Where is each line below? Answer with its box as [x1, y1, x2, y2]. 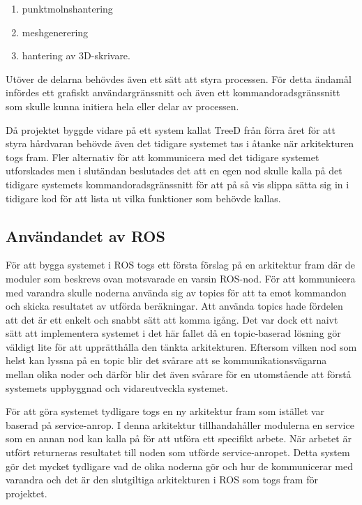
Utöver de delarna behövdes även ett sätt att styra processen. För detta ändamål [6, 71, 352, 86]
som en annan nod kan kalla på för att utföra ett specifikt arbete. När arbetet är [6, 431, 352, 446]
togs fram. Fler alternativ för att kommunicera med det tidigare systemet [6, 149, 319, 164]
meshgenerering [22, 24, 89, 39]
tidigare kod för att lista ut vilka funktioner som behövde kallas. [6, 190, 281, 205]
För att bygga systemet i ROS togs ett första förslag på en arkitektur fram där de [6, 257, 355, 272]
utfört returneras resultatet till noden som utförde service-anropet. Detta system [6, 445, 350, 460]
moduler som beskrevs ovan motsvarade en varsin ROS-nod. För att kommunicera [6, 271, 356, 285]
